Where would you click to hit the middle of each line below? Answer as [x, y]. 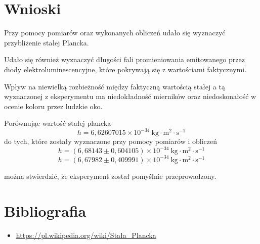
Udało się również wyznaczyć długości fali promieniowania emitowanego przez [124, 59]
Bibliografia [45, 210]
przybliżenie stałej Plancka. [47, 42]
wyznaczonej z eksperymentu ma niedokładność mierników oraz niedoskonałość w [130, 96]
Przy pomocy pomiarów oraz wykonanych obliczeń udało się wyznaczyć [115, 33]
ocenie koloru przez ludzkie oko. [53, 106]
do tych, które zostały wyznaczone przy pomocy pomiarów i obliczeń [111, 141]
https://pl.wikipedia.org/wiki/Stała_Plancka [86, 235]
